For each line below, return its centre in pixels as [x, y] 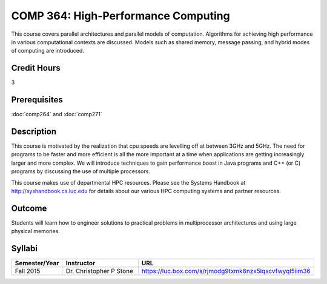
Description [34, 131]
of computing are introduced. [48, 51]
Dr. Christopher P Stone [99, 271]
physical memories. [36, 231]
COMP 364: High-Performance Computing [121, 16]
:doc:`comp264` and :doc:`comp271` [57, 114]
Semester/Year [37, 263]
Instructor [81, 263]
